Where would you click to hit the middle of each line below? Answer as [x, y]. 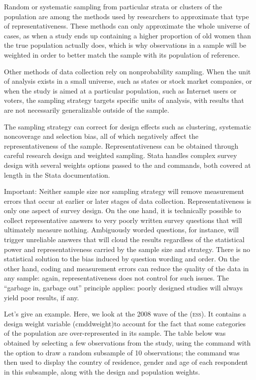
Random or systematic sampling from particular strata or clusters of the [113, 6]
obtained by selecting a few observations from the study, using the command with [127, 343]
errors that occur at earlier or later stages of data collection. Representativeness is [128, 201]
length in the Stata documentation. [57, 174]
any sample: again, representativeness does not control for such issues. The [116, 278]
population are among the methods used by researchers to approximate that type [127, 16]
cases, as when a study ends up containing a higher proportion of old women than [128, 35]
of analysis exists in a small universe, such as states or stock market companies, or [128, 81]
